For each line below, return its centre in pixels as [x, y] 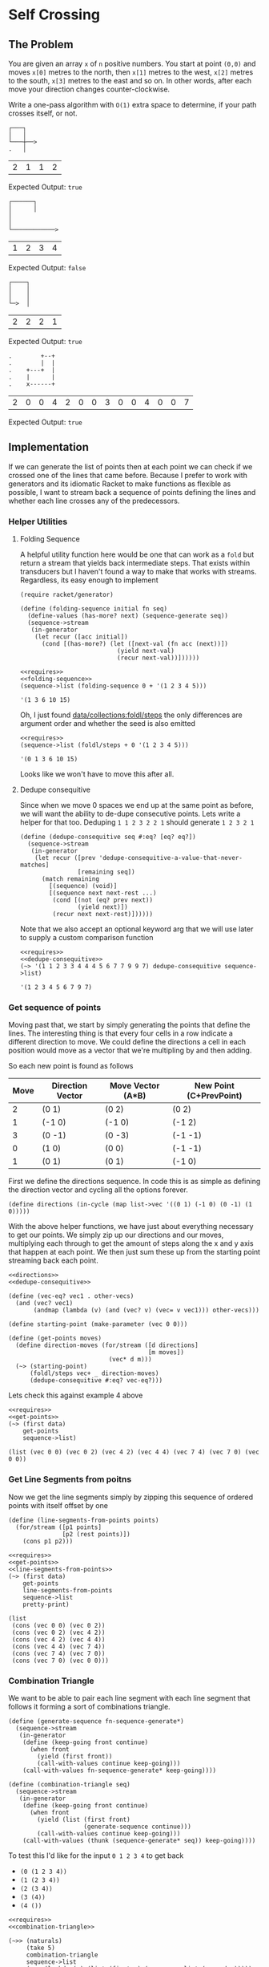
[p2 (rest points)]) [96, 1534]
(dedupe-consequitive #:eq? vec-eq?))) [96, 1381]
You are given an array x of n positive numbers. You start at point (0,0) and [132, 63]
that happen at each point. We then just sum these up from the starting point [134, 1252]
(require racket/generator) [66, 595]
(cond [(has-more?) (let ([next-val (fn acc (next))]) [135, 644]
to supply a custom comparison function [86, 938]
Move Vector [134, 1086]
